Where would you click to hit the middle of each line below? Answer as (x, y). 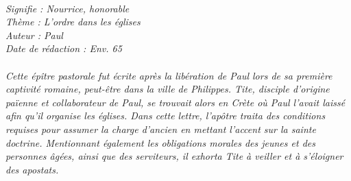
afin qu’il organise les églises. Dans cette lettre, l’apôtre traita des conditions (166, 116)
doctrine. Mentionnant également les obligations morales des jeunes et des (160, 142)
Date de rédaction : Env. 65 (64, 48)
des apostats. (32, 169)
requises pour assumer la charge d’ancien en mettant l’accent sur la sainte (161, 129)
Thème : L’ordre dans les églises (73, 22)
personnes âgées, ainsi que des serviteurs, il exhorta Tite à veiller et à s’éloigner (174, 156)
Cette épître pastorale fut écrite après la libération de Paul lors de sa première (169, 75)
